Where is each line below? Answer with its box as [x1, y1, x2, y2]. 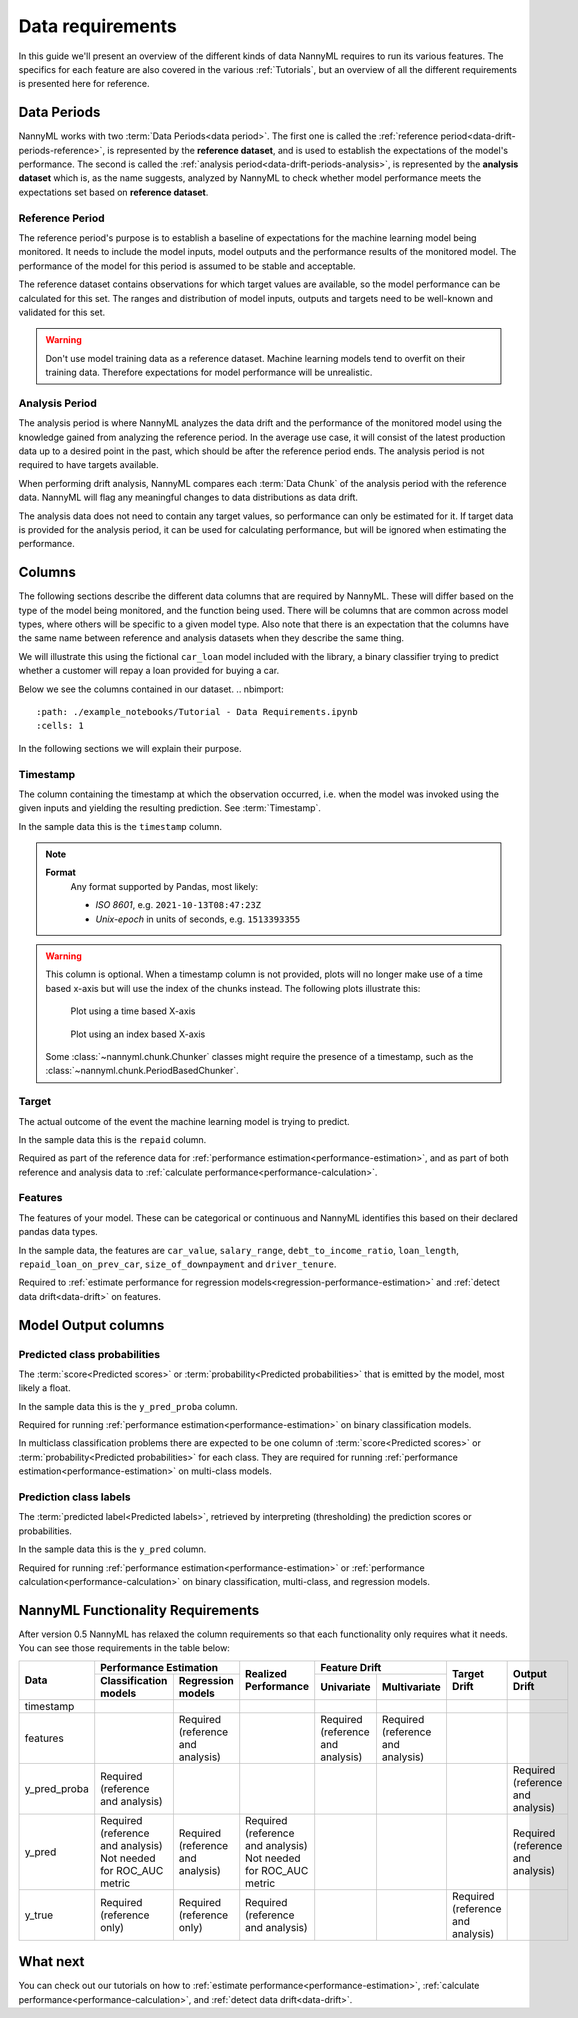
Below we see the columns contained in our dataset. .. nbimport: [18, 683, 284, 695]
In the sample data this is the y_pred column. [18, 1543, 207, 1555]
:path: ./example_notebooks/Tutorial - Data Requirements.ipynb [36, 706, 359, 717]
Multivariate [381, 1680, 442, 1694]
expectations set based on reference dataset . [18, 186, 209, 198]
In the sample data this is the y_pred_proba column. [18, 1400, 239, 1412]
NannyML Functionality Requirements [18, 1601, 260, 1619]
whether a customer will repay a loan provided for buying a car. [18, 665, 280, 677]
